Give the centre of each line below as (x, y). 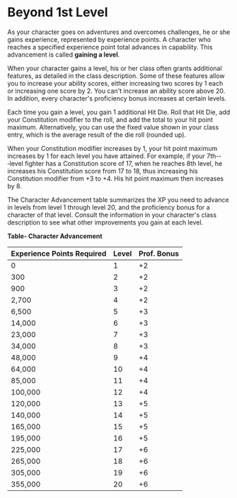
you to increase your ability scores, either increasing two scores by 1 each (115, 83)
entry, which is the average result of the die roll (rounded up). (97, 135)
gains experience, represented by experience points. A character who (109, 39)
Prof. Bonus (159, 254)
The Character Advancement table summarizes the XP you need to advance (118, 200)
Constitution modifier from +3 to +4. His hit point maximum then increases (116, 179)
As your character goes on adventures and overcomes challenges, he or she (119, 32)
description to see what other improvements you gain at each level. (105, 222)
